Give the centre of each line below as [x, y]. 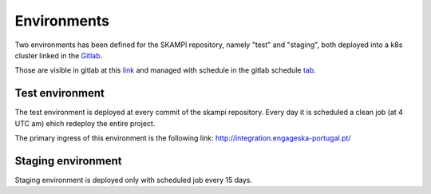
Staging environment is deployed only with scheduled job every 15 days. [134, 180]
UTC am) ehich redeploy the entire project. [85, 123]
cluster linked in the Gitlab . [59, 55]
